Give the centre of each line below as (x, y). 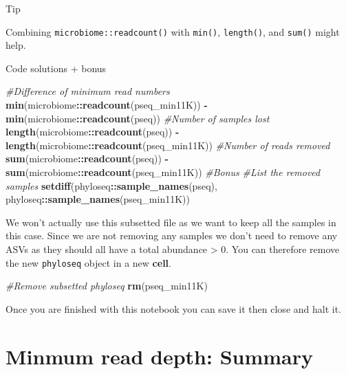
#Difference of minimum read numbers (88, 91)
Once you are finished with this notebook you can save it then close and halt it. (174, 308)
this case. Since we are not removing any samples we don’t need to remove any (172, 235)
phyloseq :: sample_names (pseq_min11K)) (98, 199)
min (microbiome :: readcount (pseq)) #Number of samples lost (138, 118)
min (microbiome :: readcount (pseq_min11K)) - (107, 105)
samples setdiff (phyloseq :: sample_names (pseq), (111, 185)
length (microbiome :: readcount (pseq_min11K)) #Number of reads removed (168, 145)
